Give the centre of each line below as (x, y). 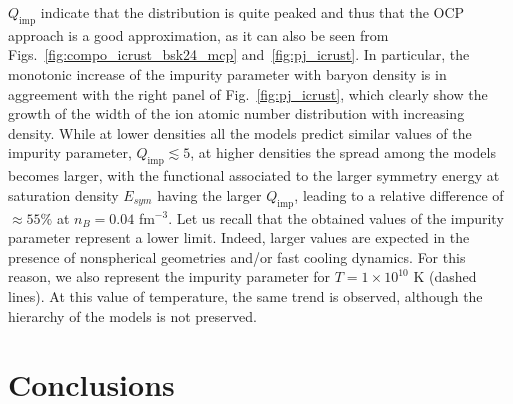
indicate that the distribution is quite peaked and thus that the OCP (252, 12)
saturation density (63, 194)
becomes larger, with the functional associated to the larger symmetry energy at (254, 175)
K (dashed (445, 276)
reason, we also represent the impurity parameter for (169, 276)
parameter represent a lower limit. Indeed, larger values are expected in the (239, 237)
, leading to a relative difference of (399, 194)
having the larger (209, 194)
